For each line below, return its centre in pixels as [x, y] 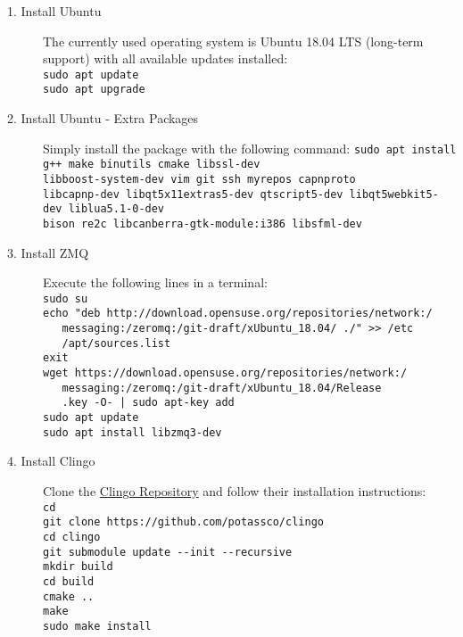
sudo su [66, 298]
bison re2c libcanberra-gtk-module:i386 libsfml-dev [203, 223]
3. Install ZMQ [48, 252]
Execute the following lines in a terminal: [155, 282]
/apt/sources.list [116, 343]
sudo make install [97, 626]
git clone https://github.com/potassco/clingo [183, 522]
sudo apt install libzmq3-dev [132, 432]
